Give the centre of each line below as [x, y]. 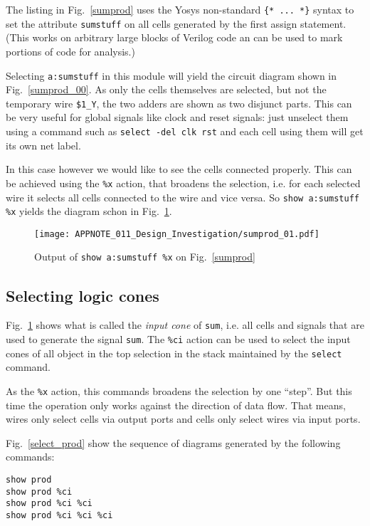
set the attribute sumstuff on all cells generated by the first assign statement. [176, 23]
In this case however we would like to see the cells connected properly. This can [179, 169]
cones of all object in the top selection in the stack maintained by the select [174, 353]
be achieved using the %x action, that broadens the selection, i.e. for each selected [183, 183]
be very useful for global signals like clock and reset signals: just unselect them [177, 117]
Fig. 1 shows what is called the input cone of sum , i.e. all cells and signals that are [185, 325]
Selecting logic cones [83, 295]
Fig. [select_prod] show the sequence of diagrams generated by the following [173, 442]
